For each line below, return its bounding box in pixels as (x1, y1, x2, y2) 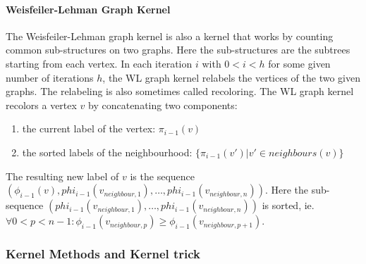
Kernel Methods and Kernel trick (6, 245, 201, 263)
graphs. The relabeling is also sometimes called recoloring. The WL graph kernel (6, 84, 354, 99)
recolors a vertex (6, 97, 77, 112)
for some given (268, 56, 331, 70)
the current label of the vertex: (22, 121, 156, 136)
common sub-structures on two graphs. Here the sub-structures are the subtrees (6, 42, 350, 57)
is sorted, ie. (262, 198, 315, 213)
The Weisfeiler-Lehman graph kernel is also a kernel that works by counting (6, 28, 334, 43)
